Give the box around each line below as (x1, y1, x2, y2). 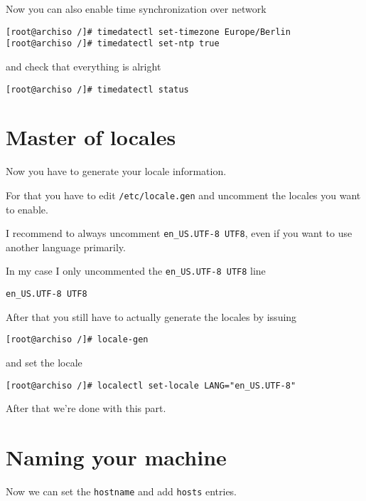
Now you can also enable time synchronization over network (6, 1, 267, 16)
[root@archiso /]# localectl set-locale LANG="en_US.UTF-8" (6, 380, 296, 391)
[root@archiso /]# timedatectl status (6, 84, 189, 95)
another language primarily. (6, 239, 126, 254)
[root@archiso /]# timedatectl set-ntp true (6, 38, 220, 49)
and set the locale (6, 354, 82, 369)
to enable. (6, 201, 48, 216)
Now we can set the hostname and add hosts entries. (6, 483, 237, 498)
